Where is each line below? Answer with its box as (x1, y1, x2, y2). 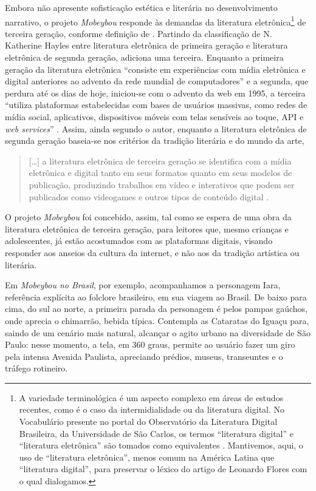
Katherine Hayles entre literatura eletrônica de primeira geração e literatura (5, 39, 288, 52)
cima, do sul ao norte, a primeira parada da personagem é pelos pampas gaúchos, (5, 302, 307, 315)
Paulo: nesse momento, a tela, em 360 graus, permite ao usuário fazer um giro (5, 338, 295, 351)
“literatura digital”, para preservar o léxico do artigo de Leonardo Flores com (19, 462, 307, 475)
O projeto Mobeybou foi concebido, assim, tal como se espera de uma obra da (5, 211, 292, 223)
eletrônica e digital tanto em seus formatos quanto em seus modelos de (29, 166, 292, 179)
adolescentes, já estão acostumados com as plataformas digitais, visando (5, 234, 273, 247)
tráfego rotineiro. (5, 362, 68, 374)
